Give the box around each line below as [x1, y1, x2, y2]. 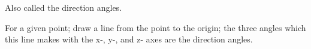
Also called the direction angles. [5, 1, 122, 13]
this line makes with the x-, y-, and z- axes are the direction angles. [5, 33, 253, 45]
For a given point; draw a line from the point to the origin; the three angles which [5, 21, 306, 33]
